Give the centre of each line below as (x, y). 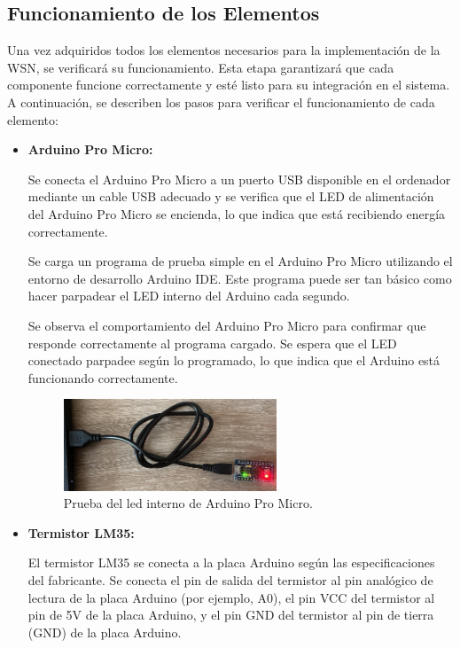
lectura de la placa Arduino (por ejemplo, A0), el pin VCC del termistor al (231, 597)
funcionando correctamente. (103, 377)
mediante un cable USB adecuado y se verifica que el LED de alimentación (231, 196)
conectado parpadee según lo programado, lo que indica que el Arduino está (234, 360)
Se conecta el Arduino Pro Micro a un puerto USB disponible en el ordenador (239, 179)
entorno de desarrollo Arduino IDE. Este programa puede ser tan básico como (240, 278)
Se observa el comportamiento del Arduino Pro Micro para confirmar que (227, 325)
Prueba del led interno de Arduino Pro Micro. (188, 503)
